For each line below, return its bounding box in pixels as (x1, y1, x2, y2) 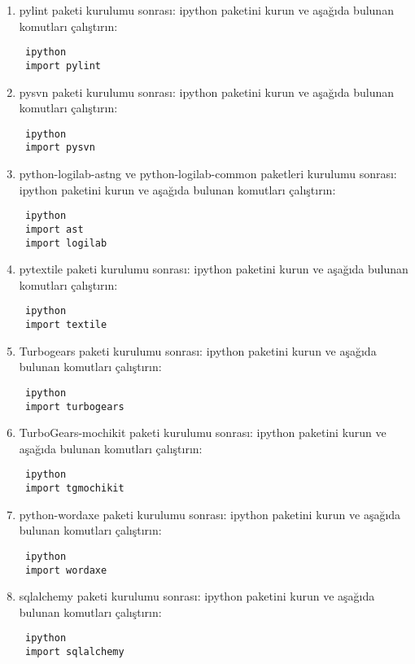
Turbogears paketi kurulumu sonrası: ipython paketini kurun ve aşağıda (19, 342, 377, 359)
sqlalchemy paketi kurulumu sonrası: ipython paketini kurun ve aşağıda (19, 588, 375, 605)
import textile (24, 319, 107, 330)
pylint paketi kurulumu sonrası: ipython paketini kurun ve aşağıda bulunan (19, 2, 394, 18)
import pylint (24, 59, 102, 72)
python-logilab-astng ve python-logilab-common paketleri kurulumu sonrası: (19, 165, 397, 181)
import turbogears (24, 400, 124, 413)
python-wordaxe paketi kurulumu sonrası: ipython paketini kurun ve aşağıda (19, 505, 401, 522)
